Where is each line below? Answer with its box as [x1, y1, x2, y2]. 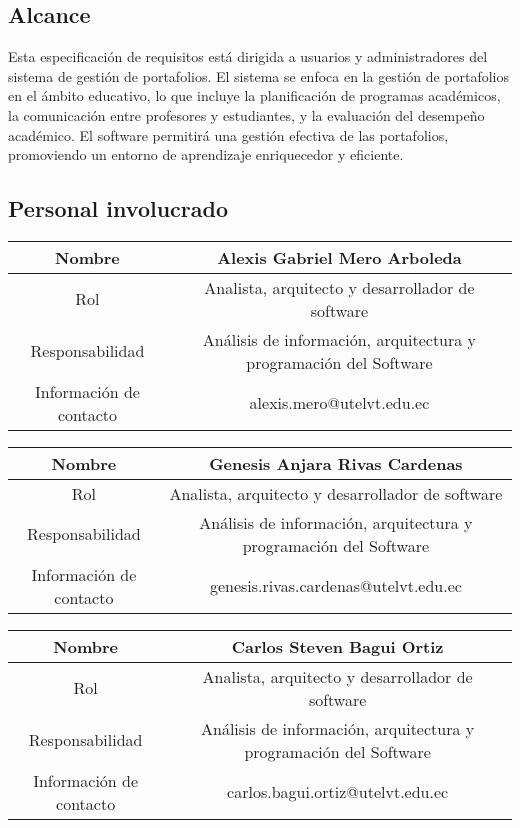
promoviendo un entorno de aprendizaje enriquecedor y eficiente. [8, 144, 404, 165]
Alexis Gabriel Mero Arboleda [217, 245, 462, 269]
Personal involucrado [8, 193, 228, 224]
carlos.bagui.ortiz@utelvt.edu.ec [227, 780, 449, 804]
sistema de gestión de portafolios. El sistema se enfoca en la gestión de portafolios [8, 65, 510, 86]
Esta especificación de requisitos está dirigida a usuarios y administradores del [8, 46, 488, 67]
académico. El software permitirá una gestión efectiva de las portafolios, [8, 124, 449, 145]
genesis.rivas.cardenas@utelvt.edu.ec [209, 574, 462, 598]
